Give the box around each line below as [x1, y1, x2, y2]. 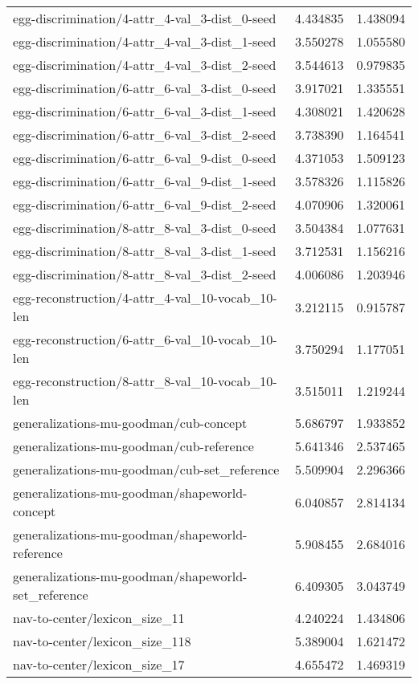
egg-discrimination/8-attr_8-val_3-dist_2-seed [13, 265, 277, 283]
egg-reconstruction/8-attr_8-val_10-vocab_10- [13, 372, 277, 390]
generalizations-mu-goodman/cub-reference [13, 437, 254, 455]
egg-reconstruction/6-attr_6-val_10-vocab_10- [13, 330, 277, 348]
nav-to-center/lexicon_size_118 [13, 632, 191, 650]
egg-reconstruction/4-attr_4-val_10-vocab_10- [13, 288, 277, 307]
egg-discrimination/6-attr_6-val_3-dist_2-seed [13, 125, 277, 144]
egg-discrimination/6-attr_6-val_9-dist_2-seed [13, 195, 277, 214]
